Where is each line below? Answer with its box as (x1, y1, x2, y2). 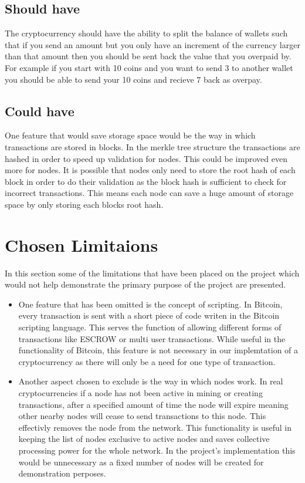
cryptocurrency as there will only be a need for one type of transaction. (18, 355, 276, 367)
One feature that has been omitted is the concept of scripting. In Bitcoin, (18, 298, 283, 310)
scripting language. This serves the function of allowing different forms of (18, 321, 282, 333)
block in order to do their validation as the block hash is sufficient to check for (5, 175, 287, 187)
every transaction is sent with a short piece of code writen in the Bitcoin (18, 309, 280, 322)
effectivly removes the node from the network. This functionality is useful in (18, 421, 292, 433)
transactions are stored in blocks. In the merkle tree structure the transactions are (5, 140, 300, 153)
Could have (5, 102, 74, 120)
